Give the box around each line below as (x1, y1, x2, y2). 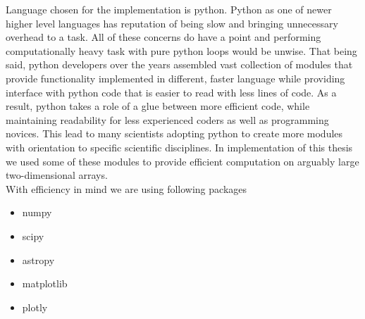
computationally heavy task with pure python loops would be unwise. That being (6, 43, 357, 58)
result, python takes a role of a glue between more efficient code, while (6, 99, 310, 113)
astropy (22, 252, 55, 267)
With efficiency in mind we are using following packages (6, 181, 247, 196)
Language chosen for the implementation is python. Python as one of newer (6, 2, 332, 16)
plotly (22, 299, 48, 314)
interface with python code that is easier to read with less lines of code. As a (6, 85, 337, 99)
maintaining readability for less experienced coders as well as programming (6, 112, 329, 127)
